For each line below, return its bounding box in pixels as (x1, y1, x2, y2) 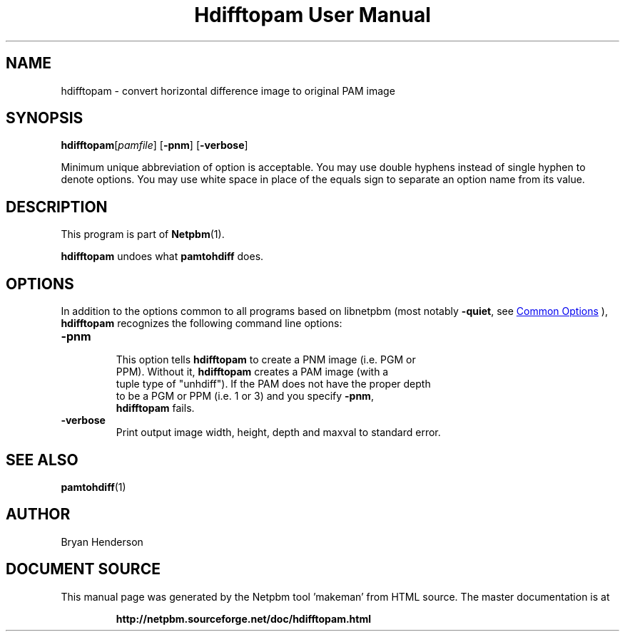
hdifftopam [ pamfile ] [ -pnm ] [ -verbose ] (61, 139, 248, 152)
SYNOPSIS (6, 109, 83, 128)
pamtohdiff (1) (61, 480, 126, 493)
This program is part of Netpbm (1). (61, 228, 225, 241)
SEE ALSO (6, 450, 78, 469)
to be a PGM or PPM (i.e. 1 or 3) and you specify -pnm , (116, 390, 374, 403)
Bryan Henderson (61, 535, 143, 548)
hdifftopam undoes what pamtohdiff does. (61, 250, 264, 263)
